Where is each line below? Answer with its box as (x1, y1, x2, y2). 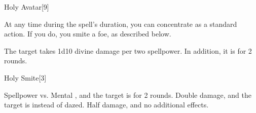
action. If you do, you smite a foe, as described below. (4, 28, 171, 39)
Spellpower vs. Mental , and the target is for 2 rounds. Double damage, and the (4, 89, 251, 100)
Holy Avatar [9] (4, 2, 49, 12)
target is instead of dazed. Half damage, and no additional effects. (4, 99, 209, 110)
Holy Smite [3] (4, 72, 47, 83)
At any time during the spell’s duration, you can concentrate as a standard (4, 18, 237, 29)
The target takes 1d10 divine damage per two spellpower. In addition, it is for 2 (4, 45, 252, 56)
